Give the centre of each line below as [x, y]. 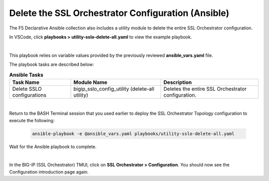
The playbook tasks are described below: [52, 64]
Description [178, 82]
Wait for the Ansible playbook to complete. [53, 147]
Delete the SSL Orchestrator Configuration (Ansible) [119, 13]
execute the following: [32, 120]
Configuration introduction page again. [49, 172]
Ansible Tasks [26, 75]
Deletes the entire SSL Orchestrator [205, 89]
